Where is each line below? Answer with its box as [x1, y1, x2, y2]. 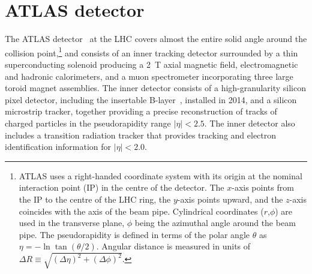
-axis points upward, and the [177, 192, 283, 205]
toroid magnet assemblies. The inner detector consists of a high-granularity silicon [5, 82, 306, 94]
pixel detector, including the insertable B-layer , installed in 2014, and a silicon [5, 93, 297, 106]
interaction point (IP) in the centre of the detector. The [19, 181, 224, 194]
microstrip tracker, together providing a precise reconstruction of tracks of [5, 105, 277, 118]
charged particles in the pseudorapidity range [5, 116, 171, 129]
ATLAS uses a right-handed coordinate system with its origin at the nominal [19, 169, 302, 182]
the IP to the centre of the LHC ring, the [19, 192, 171, 205]
